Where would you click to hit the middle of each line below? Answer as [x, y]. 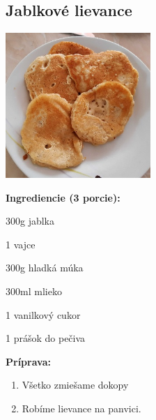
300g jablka [30, 221]
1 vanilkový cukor [43, 314]
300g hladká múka [45, 268]
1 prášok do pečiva [46, 338]
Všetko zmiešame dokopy [75, 385]
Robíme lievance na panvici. [81, 408]
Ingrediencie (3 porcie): [63, 197]
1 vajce [21, 244]
